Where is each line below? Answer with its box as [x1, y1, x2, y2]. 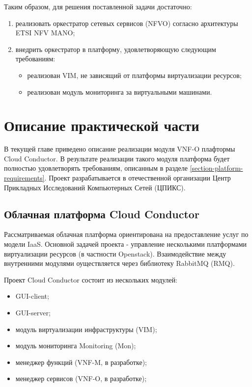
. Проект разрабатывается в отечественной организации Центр [44, 173, 231, 183]
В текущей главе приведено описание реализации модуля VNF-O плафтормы [4, 144, 235, 154]
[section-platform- [190, 163, 243, 173]
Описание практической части [4, 115, 199, 135]
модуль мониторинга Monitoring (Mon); [15, 340, 136, 351]
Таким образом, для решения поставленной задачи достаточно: [4, 1, 192, 11]
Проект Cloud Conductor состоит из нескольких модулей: [4, 274, 178, 284]
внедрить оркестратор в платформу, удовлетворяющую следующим [15, 44, 216, 54]
